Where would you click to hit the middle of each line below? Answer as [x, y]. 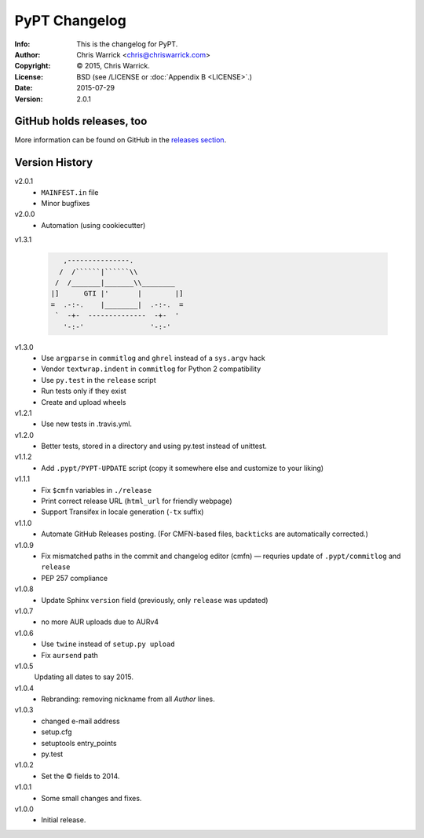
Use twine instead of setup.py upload [108, 644]
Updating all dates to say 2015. [84, 677]
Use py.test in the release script [99, 380]
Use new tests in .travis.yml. [87, 424]
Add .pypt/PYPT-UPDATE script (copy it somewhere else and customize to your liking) [183, 468]
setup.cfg [57, 732]
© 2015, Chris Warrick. [113, 66]
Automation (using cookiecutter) [93, 225]
